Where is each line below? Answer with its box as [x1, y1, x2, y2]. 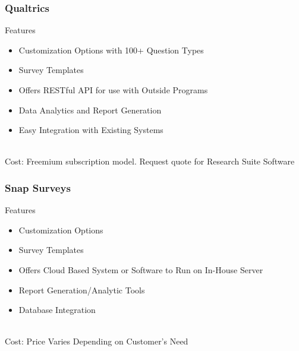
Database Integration [18, 303, 96, 316]
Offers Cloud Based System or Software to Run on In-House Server [18, 263, 263, 276]
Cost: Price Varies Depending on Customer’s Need [5, 335, 188, 347]
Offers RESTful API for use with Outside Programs [18, 84, 208, 96]
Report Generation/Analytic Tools [18, 283, 145, 296]
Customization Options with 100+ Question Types [18, 43, 204, 56]
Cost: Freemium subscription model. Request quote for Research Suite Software [5, 155, 295, 167]
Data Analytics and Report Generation [18, 103, 162, 116]
